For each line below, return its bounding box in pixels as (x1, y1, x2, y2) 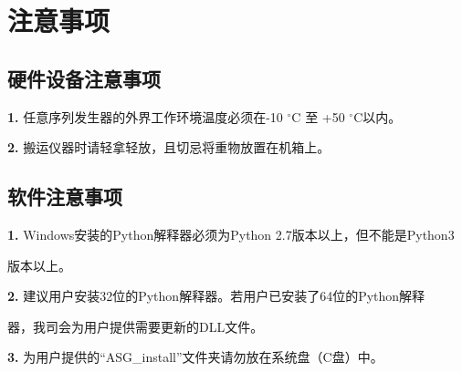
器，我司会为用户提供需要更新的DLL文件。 (7, 316, 264, 336)
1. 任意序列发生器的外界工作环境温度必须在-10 (7, 107, 283, 126)
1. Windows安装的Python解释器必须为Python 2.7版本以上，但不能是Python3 (7, 224, 455, 243)
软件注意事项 (7, 182, 122, 211)
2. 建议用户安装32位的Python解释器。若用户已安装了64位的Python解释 (7, 286, 425, 305)
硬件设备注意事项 (7, 64, 161, 92)
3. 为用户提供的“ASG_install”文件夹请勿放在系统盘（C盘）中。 (7, 347, 383, 367)
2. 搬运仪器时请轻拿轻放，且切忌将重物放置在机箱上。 (7, 138, 331, 157)
